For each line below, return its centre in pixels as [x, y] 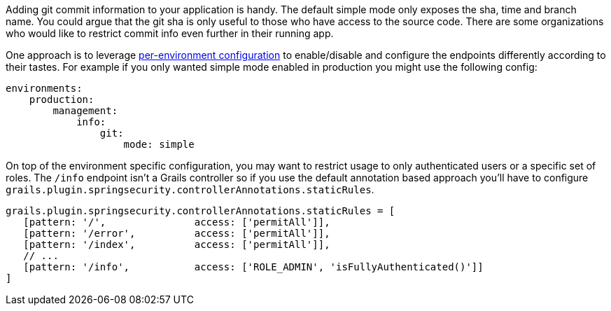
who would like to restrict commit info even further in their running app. [170, 33]
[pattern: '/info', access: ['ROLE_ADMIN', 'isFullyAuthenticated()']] [253, 267]
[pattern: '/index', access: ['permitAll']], [177, 244]
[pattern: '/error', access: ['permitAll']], [177, 233]
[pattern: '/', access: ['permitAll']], [177, 222]
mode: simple [159, 144]
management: [85, 111]
